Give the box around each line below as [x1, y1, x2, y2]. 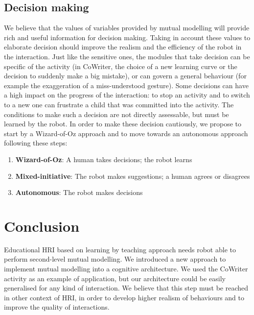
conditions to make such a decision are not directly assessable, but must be [4, 109, 229, 119]
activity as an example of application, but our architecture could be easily [4, 273, 226, 283]
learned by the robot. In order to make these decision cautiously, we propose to [4, 119, 242, 129]
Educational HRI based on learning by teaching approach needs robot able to [4, 244, 236, 254]
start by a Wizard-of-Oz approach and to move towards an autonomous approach [4, 128, 248, 138]
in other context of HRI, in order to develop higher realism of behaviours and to [4, 292, 244, 302]
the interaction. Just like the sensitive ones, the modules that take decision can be [4, 51, 250, 61]
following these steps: [4, 138, 68, 148]
